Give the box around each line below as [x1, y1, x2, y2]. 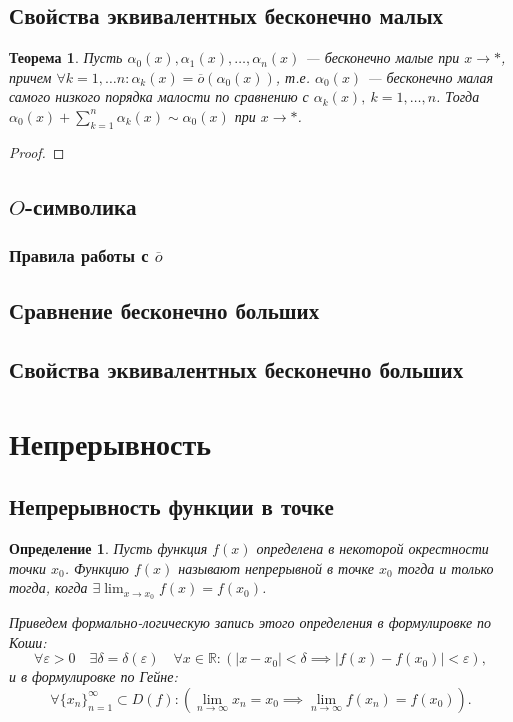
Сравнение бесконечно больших [9, 295, 320, 326]
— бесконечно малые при [305, 47, 460, 68]
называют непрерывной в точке [178, 557, 374, 578]
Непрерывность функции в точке [9, 491, 334, 522]
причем [9, 66, 52, 87]
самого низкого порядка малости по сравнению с [9, 86, 309, 107]
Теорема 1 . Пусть [9, 47, 123, 68]
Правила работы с [9, 243, 149, 268]
